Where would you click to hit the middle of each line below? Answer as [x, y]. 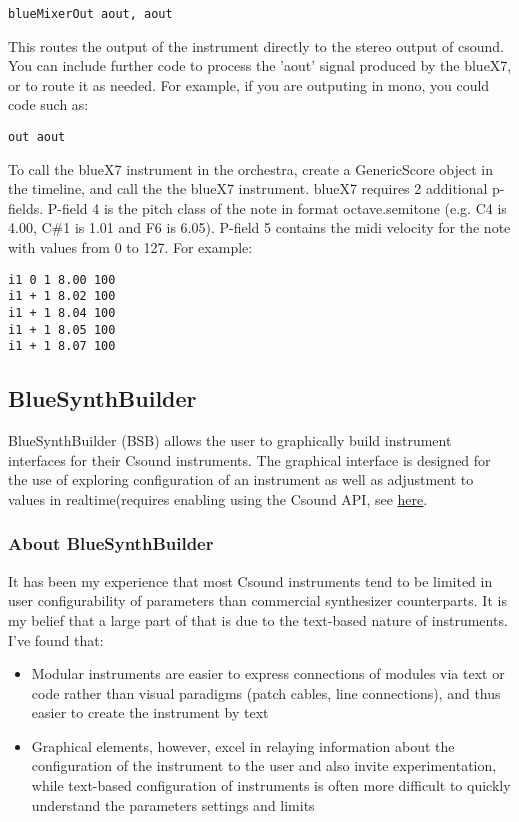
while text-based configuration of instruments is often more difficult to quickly [271, 785]
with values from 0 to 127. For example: [130, 247]
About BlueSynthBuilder [111, 543]
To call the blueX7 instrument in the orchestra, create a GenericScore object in [251, 168]
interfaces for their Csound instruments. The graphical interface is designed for [249, 459]
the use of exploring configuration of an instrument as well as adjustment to [241, 479]
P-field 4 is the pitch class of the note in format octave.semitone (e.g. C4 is [277, 207]
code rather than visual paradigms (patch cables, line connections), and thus [266, 692]
